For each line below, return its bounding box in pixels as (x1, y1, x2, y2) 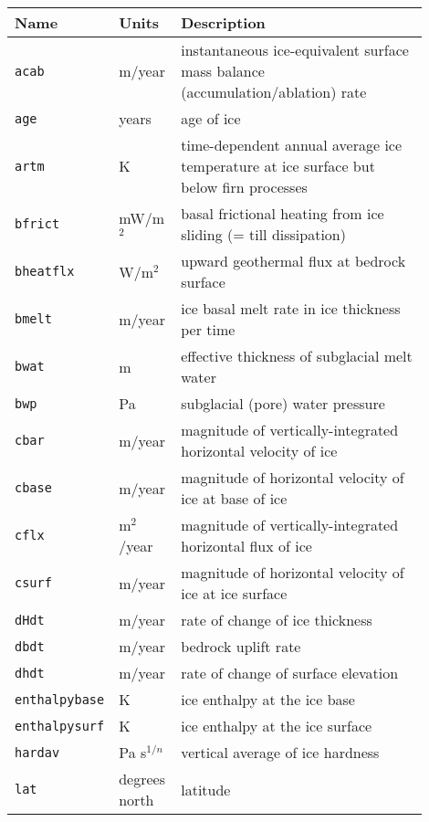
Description (181, 12, 266, 33)
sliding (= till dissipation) (181, 224, 346, 245)
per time (181, 319, 235, 340)
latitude (181, 778, 231, 800)
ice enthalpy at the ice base (181, 689, 355, 710)
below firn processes (181, 176, 308, 197)
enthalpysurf (15, 718, 105, 733)
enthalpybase (15, 691, 105, 707)
